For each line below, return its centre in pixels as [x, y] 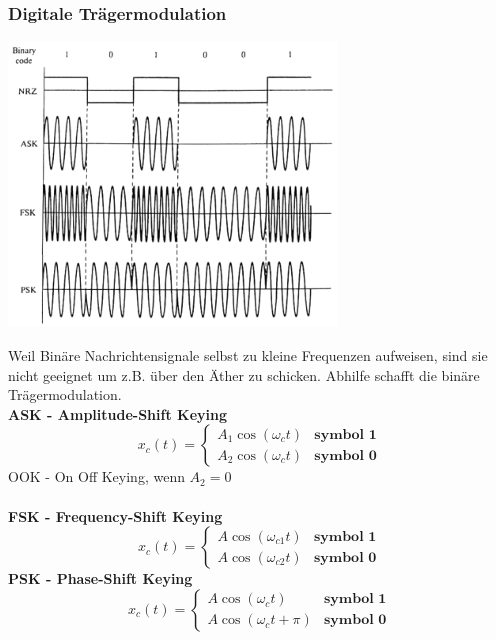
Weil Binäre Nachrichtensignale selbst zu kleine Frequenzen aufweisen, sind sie [248, 354]
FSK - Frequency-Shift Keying [115, 515]
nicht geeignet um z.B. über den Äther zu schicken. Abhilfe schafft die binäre [244, 374]
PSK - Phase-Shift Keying [100, 578]
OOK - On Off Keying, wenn [96, 476]
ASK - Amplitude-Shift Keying [118, 413]
